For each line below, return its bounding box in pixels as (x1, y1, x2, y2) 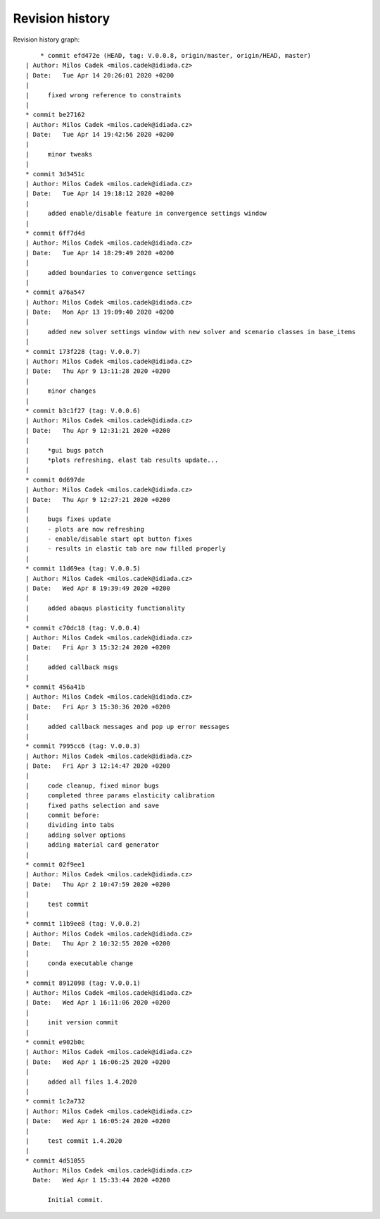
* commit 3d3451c (25, 170, 85, 178)
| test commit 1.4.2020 (25, 1137, 122, 1145)
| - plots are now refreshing (25, 525, 144, 533)
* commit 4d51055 (25, 1156, 85, 1165)
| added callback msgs (25, 663, 119, 671)
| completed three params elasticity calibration (25, 792, 215, 800)
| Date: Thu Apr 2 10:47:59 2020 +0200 (25, 880, 170, 888)
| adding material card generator (25, 841, 160, 849)
